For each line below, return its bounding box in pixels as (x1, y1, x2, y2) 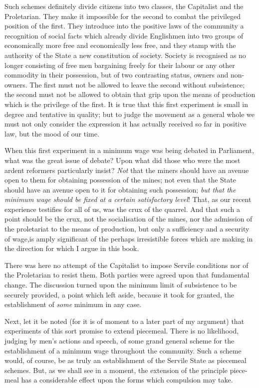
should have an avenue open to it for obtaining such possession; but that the (4, 184, 236, 194)
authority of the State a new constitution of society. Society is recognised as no (4, 49, 246, 60)
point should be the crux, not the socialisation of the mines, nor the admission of (4, 213, 253, 224)
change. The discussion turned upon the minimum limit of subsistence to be (4, 279, 237, 290)
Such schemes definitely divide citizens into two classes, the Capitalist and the (4, 1, 244, 11)
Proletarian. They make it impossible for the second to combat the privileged (4, 10, 241, 21)
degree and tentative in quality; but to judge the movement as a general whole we (4, 108, 255, 119)
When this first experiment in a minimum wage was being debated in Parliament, (4, 145, 254, 155)
